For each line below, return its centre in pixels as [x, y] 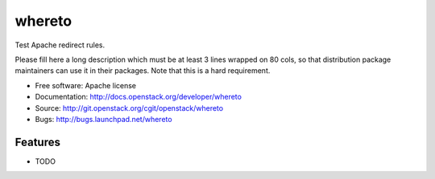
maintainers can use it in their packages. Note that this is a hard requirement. [143, 71]
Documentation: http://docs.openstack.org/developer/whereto [138, 97]
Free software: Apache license [86, 85]
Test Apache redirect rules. [60, 45]
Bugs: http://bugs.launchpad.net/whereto [104, 119]
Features [37, 142]
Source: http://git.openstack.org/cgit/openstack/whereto [129, 108]
